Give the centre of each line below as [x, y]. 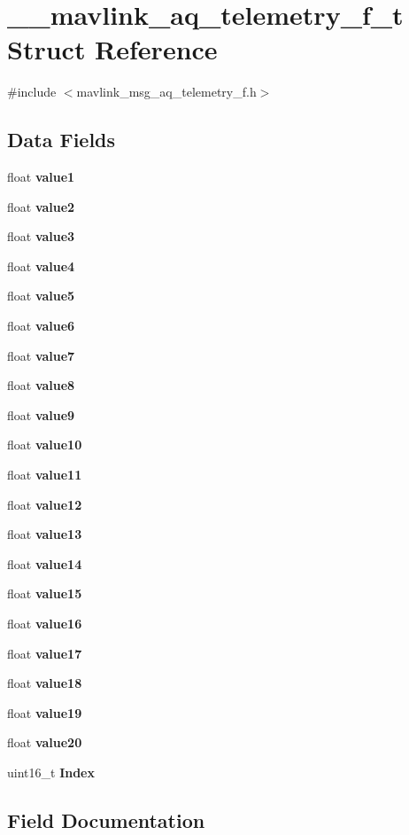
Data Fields [62, 140]
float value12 [45, 504]
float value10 [45, 445]
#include [32, 92]
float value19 [45, 712]
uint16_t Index [51, 772]
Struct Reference [112, 49]
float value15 [45, 593]
